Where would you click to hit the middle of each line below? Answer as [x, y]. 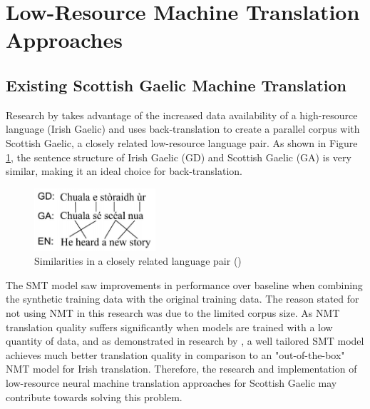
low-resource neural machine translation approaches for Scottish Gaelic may [171, 382]
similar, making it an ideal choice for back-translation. [124, 171]
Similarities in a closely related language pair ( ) [138, 261]
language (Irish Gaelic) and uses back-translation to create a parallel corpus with [183, 129]
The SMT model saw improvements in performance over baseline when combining [184, 284]
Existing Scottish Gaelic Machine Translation [176, 85]
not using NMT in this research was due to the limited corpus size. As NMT [173, 312]
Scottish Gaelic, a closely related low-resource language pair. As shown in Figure [182, 142]
